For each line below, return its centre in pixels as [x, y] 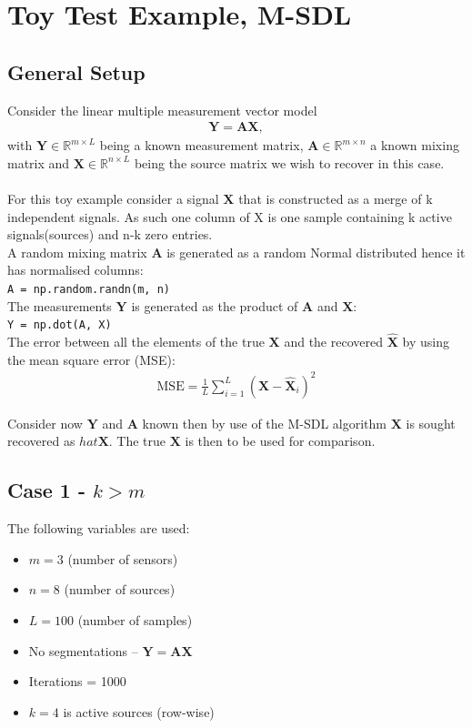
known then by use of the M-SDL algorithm [264, 423]
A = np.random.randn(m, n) [89, 289]
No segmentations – [83, 650]
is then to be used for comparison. [280, 441]
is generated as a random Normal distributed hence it [316, 252]
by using [426, 342]
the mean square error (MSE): [91, 359]
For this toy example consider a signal [113, 198]
